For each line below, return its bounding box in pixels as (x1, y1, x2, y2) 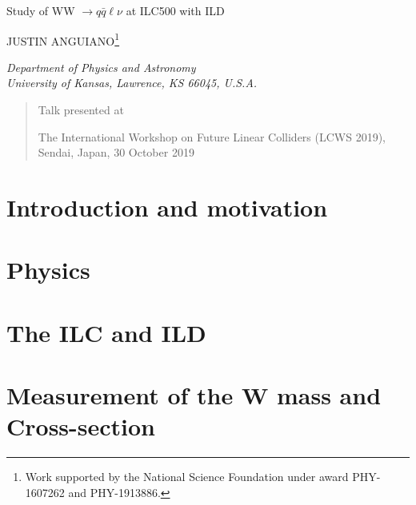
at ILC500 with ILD (126, 2, 225, 18)
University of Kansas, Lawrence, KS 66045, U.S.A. (6, 74, 258, 91)
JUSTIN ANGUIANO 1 (6, 30, 120, 49)
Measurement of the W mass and (6, 379, 382, 412)
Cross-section (6, 410, 156, 443)
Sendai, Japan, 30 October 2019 (38, 144, 194, 161)
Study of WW (6, 2, 75, 18)
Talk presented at (38, 101, 124, 118)
